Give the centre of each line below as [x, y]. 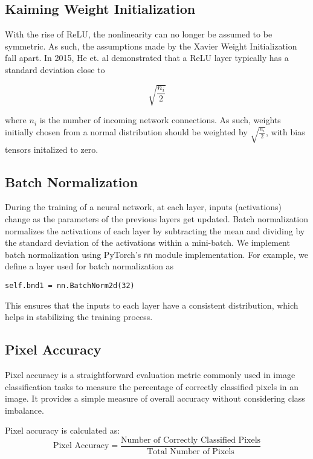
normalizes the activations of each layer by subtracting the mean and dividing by [155, 230]
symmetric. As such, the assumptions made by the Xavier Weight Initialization [151, 46]
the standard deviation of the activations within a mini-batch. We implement [147, 242]
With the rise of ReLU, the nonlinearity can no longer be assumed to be [139, 34]
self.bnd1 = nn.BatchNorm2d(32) [70, 285]
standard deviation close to [55, 69]
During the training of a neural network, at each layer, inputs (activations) [143, 207]
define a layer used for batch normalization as [89, 266]
